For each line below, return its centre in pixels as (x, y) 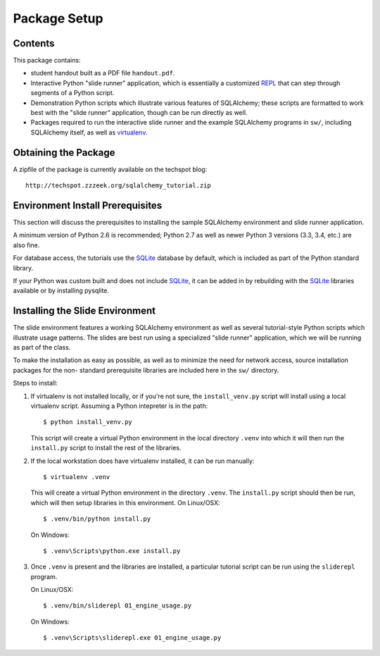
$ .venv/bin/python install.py (97, 519)
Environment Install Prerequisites (88, 205)
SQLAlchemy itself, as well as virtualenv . (89, 132)
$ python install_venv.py (88, 422)
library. (23, 268)
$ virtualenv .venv (77, 477)
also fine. (26, 245)
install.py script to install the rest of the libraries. (106, 448)
